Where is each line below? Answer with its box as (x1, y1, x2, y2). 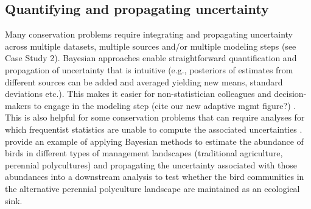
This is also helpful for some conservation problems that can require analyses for (5, 111, 305, 124)
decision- (274, 87, 307, 100)
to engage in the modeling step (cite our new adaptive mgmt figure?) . (33, 99, 296, 111)
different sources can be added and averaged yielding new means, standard (5, 75, 283, 88)
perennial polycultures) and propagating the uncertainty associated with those (5, 158, 298, 171)
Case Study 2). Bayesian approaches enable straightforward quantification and (5, 51, 297, 64)
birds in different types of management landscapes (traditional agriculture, (5, 147, 283, 159)
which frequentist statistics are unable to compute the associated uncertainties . (5, 122, 302, 135)
